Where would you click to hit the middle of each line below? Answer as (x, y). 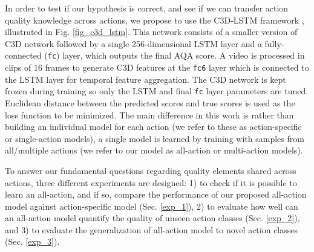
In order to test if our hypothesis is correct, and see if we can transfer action (147, 8)
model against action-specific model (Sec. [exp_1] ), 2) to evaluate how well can (152, 206)
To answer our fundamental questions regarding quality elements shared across (151, 170)
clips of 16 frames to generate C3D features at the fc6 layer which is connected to (157, 67)
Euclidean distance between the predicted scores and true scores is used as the (150, 102)
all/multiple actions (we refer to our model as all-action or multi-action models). (154, 150)
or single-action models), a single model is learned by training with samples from (155, 138)
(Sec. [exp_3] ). (32, 241)
